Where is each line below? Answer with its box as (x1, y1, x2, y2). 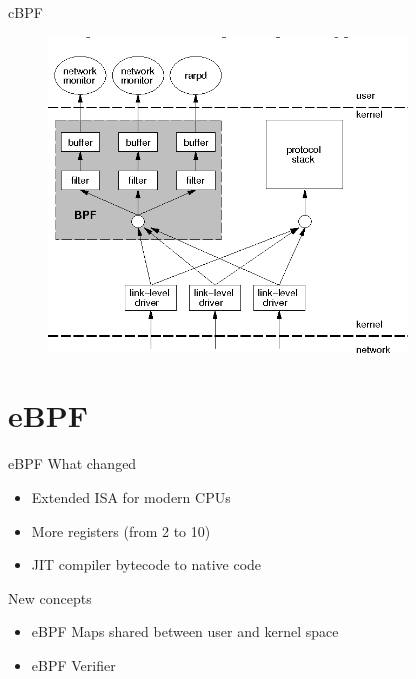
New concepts (8, 587, 92, 608)
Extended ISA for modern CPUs (31, 486, 231, 507)
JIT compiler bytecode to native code (31, 554, 262, 575)
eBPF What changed (8, 453, 137, 474)
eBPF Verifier (31, 654, 116, 675)
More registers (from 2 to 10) (31, 520, 211, 541)
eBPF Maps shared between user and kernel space (31, 621, 339, 642)
